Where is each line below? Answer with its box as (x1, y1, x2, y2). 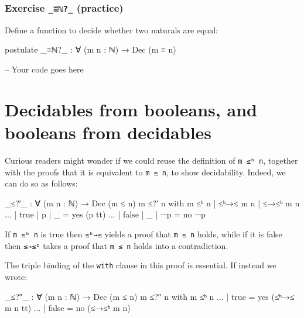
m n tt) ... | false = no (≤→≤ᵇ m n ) (5, 302, 131, 314)
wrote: (5, 270, 28, 282)
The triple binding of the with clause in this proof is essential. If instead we (5, 259, 276, 271)
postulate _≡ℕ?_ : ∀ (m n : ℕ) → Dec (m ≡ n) (5, 43, 176, 56)
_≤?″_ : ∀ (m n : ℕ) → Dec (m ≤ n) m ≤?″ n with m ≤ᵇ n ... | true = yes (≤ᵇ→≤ (5, 290, 295, 302)
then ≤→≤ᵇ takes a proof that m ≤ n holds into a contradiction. (5, 239, 228, 251)
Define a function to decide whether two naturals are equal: (5, 23, 218, 36)
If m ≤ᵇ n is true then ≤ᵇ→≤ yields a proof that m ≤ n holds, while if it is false (5, 227, 282, 240)
